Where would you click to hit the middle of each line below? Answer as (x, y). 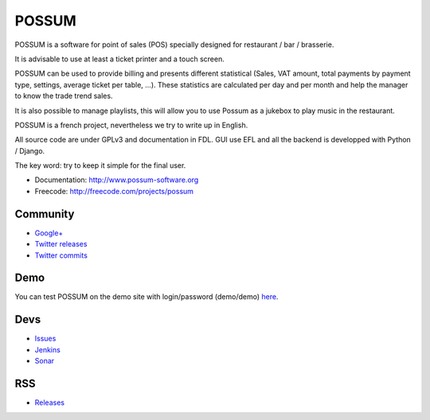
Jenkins (48, 349)
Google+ (49, 233)
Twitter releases (61, 244)
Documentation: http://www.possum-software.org (117, 180)
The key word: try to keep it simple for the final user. (100, 165)
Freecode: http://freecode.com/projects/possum (114, 191)
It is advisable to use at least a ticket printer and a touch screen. (119, 59)
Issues (45, 339)
